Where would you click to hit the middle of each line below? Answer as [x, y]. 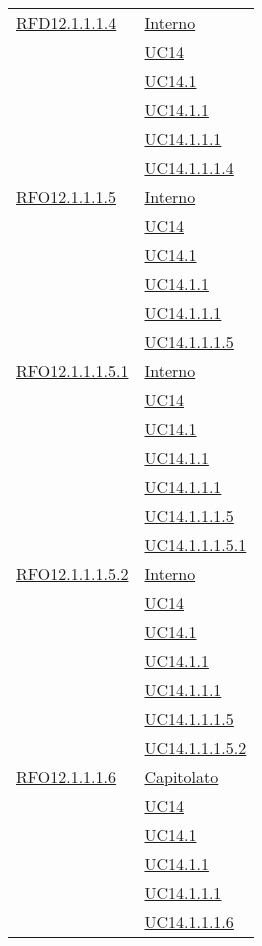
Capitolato [181, 776]
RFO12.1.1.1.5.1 [72, 370]
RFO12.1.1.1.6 [66, 776]
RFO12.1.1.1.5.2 [72, 573]
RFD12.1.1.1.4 [66, 22]
